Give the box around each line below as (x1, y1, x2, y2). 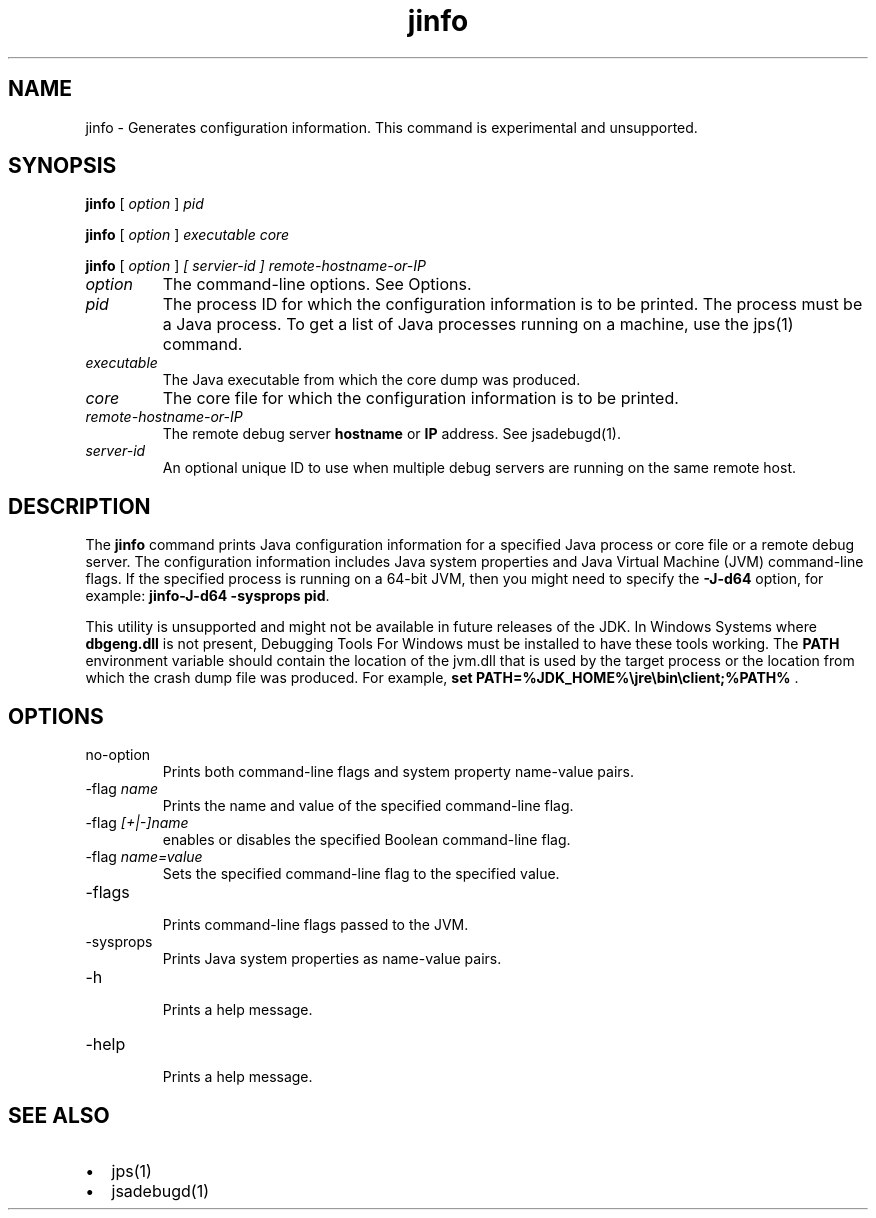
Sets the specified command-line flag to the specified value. (162, 865, 560, 883)
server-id (85, 442, 146, 460)
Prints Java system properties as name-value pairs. (162, 950, 502, 968)
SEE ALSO (8, 1102, 110, 1128)
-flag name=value (85, 848, 203, 866)
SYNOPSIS (8, 153, 117, 179)
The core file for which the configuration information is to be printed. (162, 388, 679, 409)
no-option (85, 746, 151, 764)
